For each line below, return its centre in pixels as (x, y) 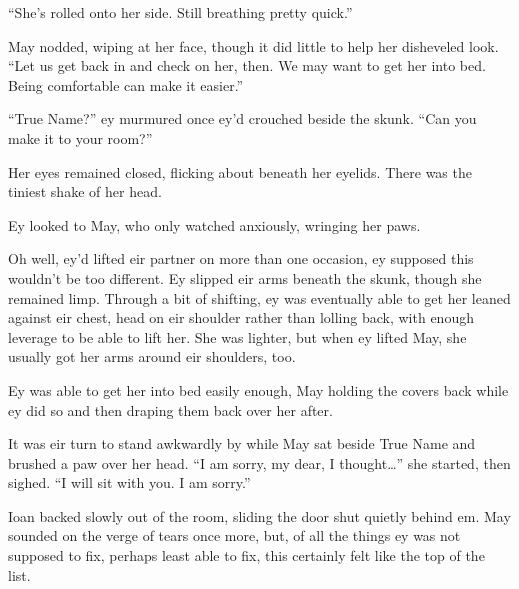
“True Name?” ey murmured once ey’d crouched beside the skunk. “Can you (242, 118)
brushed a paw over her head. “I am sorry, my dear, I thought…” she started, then (259, 462)
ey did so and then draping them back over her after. (170, 409)
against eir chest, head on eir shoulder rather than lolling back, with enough (241, 317)
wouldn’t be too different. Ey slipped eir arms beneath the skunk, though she (245, 277)
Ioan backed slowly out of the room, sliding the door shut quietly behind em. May (259, 515)
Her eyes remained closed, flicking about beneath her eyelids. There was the (240, 171)
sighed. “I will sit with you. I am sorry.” (129, 482)
